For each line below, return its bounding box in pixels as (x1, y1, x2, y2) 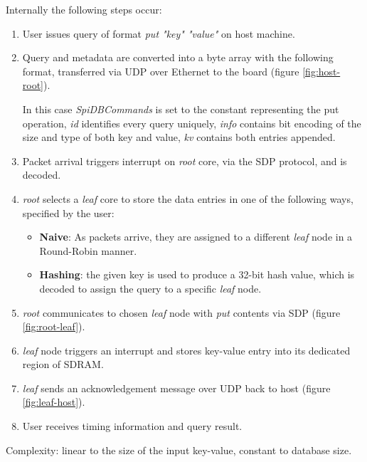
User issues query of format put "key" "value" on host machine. (22, 26, 295, 41)
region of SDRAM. (22, 357, 104, 372)
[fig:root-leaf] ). (22, 319, 85, 334)
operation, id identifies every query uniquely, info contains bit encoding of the (22, 115, 361, 130)
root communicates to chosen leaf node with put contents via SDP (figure (22, 305, 341, 320)
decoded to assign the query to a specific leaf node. (39, 280, 262, 295)
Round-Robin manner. (39, 243, 137, 258)
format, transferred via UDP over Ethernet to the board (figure (22, 63, 299, 78)
